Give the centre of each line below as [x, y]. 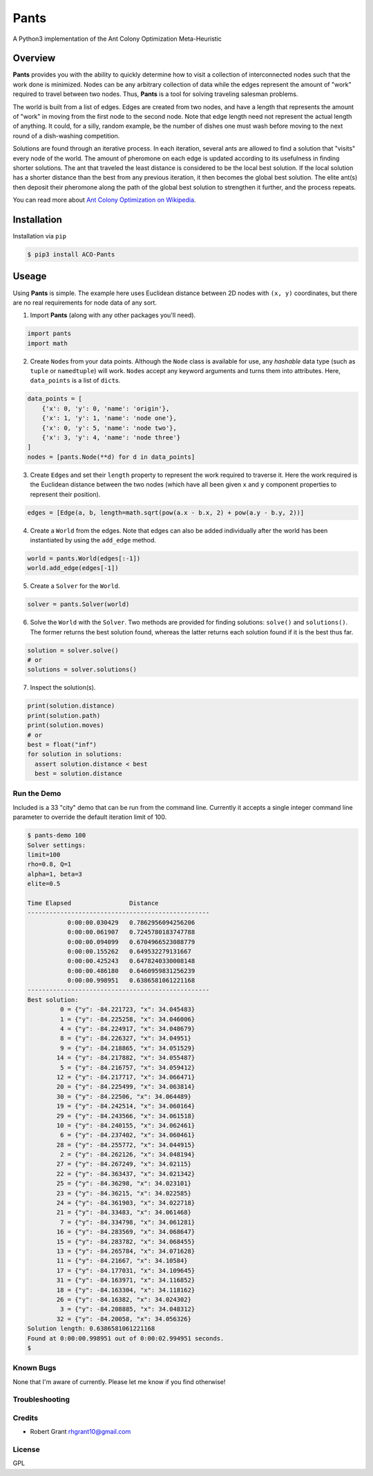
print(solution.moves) [66, 725]
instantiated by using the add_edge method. [93, 540]
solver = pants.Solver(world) [78, 604]
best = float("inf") [62, 744]
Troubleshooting [41, 1399]
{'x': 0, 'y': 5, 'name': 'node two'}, [109, 428]
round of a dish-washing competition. [66, 135]
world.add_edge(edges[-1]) [73, 568]
